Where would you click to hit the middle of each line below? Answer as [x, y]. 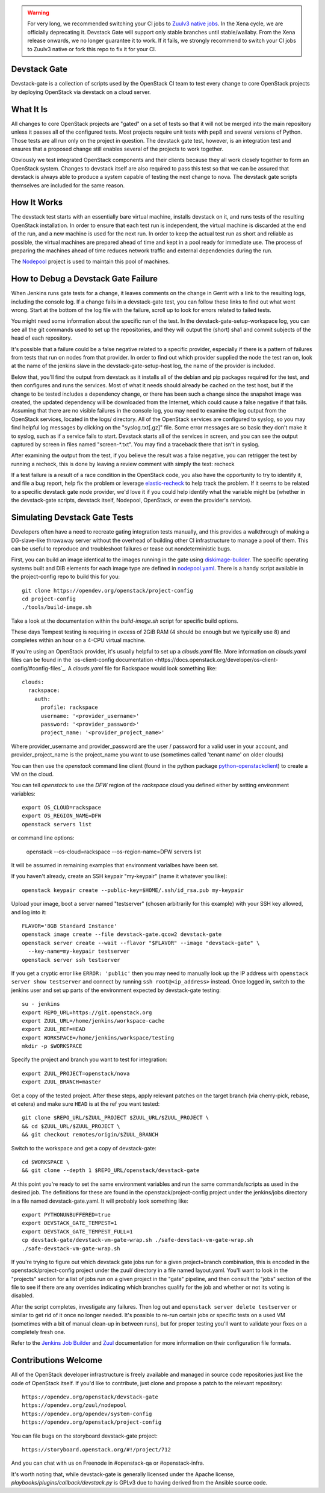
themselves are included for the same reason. [68, 185]
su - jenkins [41, 1004]
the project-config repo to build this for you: [66, 577]
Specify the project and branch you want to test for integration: [89, 1059]
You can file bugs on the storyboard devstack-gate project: [84, 1436]
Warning [38, 13]
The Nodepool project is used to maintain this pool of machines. [91, 261]
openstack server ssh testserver [71, 960]
